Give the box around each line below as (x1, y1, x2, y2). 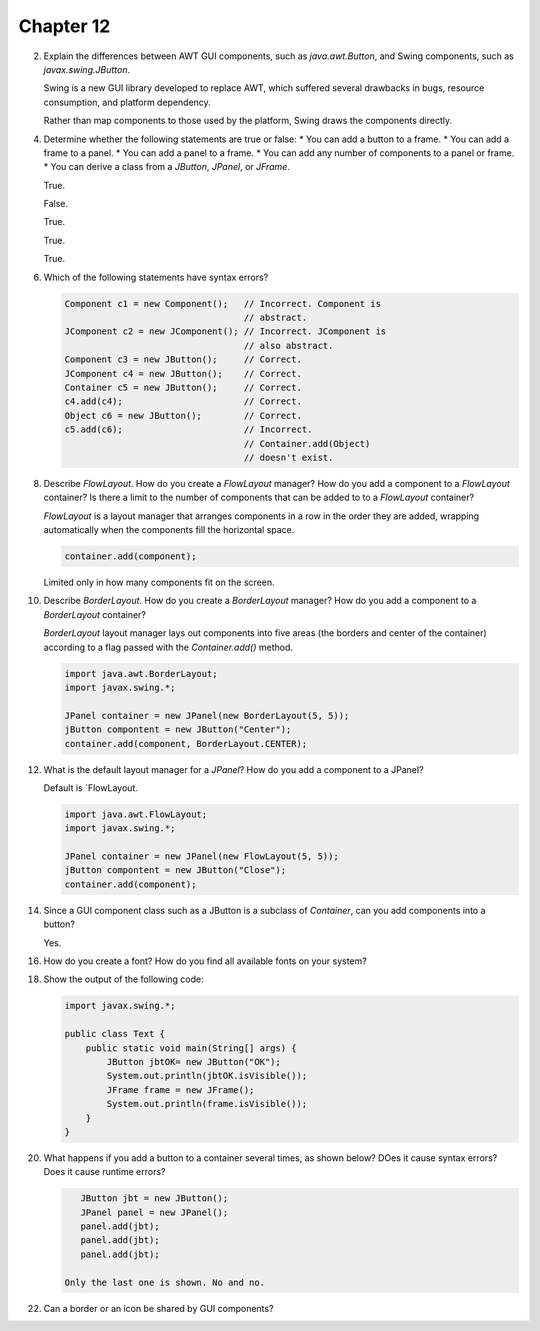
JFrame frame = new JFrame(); (106, 1084, 255, 1095)
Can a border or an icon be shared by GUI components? (43, 1302, 274, 1314)
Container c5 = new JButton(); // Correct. (64, 381, 302, 393)
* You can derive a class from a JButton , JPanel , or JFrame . (43, 161, 290, 173)
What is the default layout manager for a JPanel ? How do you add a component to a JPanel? (43, 763, 424, 775)
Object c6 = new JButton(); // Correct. (64, 410, 302, 421)
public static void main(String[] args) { (85, 1042, 297, 1054)
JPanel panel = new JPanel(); (80, 1206, 229, 1218)
